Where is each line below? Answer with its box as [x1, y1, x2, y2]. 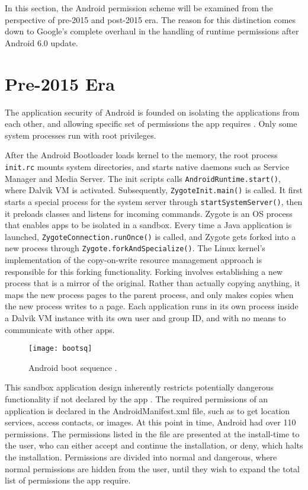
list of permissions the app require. [5, 474, 131, 486]
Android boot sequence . [28, 361, 117, 373]
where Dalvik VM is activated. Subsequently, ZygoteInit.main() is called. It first [5, 184, 303, 196]
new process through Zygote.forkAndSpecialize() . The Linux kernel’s [5, 242, 265, 254]
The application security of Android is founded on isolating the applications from [5, 105, 300, 118]
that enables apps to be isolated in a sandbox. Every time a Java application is [5, 219, 292, 231]
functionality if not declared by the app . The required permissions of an [5, 393, 268, 405]
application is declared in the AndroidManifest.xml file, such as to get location [5, 404, 290, 417]
